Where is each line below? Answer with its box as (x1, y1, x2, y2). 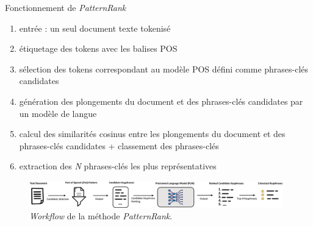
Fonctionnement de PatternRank (5, 1, 126, 13)
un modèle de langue (19, 107, 97, 119)
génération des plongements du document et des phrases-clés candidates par (19, 94, 303, 107)
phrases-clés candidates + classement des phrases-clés (19, 139, 219, 152)
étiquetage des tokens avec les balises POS (19, 42, 178, 55)
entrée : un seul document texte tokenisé (19, 21, 171, 34)
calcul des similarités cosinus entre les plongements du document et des (19, 127, 286, 140)
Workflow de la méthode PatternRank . (29, 210, 173, 222)
